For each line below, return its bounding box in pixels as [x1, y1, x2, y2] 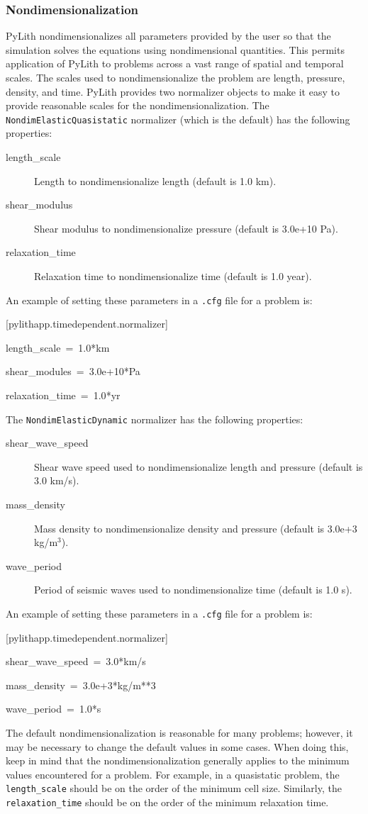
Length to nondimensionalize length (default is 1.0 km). [34, 173, 277, 188]
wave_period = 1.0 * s [6, 701, 101, 716]
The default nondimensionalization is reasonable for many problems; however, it [6, 725, 353, 740]
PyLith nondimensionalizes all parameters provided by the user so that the [6, 28, 331, 43]
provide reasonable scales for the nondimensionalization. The [6, 98, 269, 113]
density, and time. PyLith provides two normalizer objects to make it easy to [6, 84, 340, 99]
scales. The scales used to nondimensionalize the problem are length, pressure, [6, 70, 345, 84]
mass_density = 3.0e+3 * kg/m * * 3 [6, 677, 156, 692]
